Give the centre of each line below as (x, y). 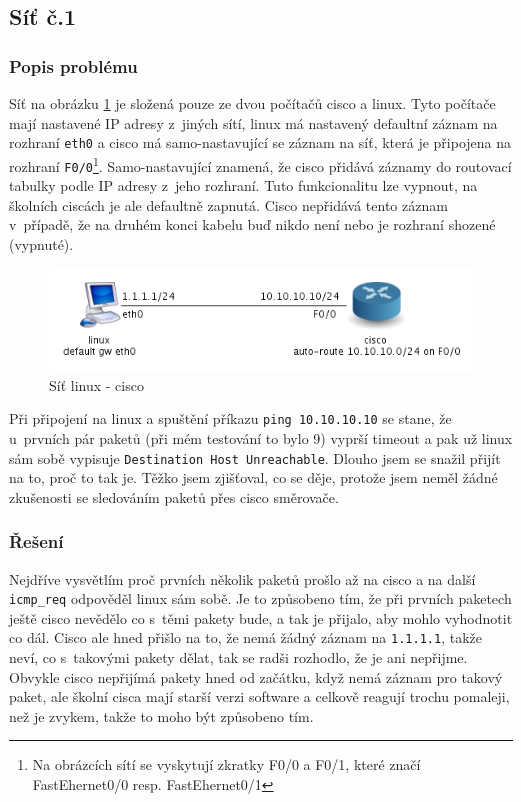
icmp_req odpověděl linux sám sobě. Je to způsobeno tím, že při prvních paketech (260, 598)
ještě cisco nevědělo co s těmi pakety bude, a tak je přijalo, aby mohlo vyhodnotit (261, 617)
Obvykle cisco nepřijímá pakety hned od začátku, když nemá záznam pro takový (256, 676)
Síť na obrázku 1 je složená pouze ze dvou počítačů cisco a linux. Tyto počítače (252, 103)
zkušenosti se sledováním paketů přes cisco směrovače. (174, 496)
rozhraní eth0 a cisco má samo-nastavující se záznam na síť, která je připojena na (260, 142)
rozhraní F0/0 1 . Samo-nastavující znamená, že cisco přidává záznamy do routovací (260, 164)
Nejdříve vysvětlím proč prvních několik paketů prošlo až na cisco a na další (242, 578)
